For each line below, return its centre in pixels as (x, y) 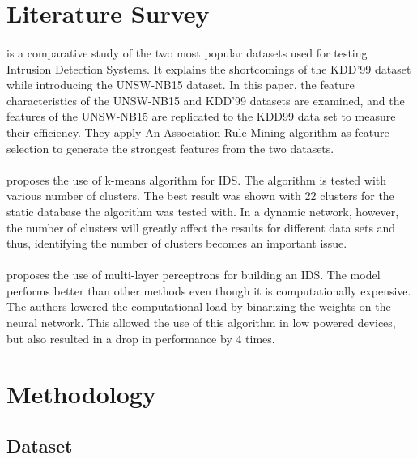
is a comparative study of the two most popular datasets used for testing (187, 52)
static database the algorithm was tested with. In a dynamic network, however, (203, 211)
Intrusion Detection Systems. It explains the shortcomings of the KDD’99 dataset (209, 68)
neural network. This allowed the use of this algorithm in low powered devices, (201, 323)
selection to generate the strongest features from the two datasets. (170, 148)
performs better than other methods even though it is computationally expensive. (209, 290)
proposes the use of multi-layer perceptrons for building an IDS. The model (194, 275)
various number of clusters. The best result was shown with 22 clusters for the (200, 195)
